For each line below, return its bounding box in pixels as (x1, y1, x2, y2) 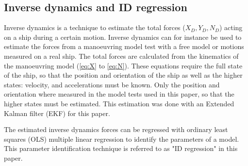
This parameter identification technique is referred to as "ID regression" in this (4, 143, 238, 153)
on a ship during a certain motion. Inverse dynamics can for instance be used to (4, 32, 242, 42)
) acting (219, 22, 243, 33)
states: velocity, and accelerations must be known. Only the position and (4, 79, 220, 89)
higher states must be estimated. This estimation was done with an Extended (4, 98, 234, 108)
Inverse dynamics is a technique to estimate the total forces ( (4, 22, 185, 33)
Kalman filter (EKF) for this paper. (4, 108, 110, 118)
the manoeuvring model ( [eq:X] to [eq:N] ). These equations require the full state (4, 60, 243, 70)
